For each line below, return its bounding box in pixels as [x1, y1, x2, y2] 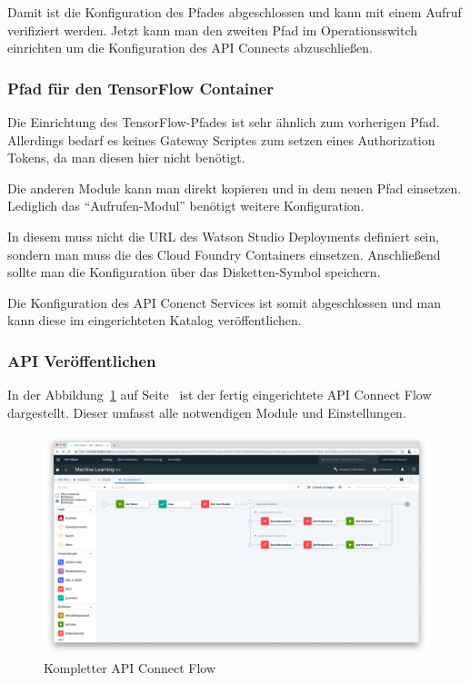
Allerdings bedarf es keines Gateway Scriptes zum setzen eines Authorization [7, 130, 435, 149]
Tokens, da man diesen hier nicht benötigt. [7, 148, 245, 167]
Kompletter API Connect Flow [44, 658, 216, 678]
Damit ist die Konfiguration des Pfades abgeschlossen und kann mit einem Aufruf [7, 3, 462, 21]
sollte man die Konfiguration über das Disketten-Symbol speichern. [7, 262, 381, 282]
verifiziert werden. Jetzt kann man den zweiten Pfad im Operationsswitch [7, 20, 418, 39]
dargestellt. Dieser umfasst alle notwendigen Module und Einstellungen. [7, 402, 406, 421]
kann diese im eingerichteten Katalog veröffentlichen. [7, 311, 302, 330]
